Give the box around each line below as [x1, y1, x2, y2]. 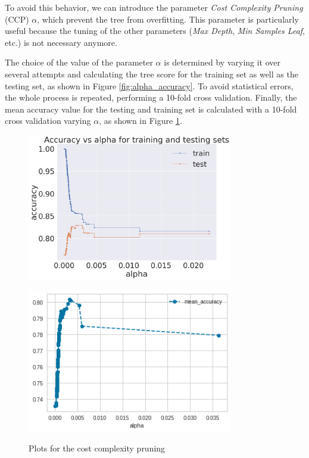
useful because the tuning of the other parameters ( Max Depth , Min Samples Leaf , [5, 24, 305, 37]
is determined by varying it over [164, 56, 281, 68]
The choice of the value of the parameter [5, 56, 153, 68]
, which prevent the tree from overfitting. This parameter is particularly [37, 13, 299, 25]
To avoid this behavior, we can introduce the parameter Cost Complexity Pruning [5, 1, 303, 13]
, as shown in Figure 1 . [99, 114, 182, 127]
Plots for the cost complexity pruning [29, 442, 166, 454]
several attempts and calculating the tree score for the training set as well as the [5, 67, 298, 80]
